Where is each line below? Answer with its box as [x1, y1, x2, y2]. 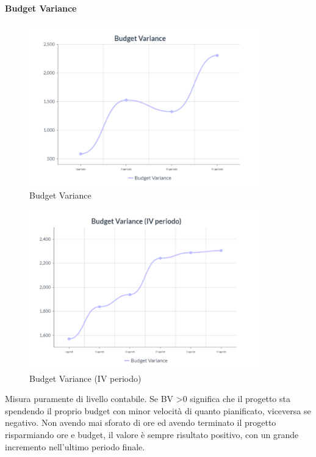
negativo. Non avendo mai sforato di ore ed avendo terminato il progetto [5, 416, 276, 429]
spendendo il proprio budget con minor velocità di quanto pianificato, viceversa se [5, 404, 311, 417]
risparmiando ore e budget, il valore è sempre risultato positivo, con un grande [5, 428, 299, 441]
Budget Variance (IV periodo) [29, 371, 142, 384]
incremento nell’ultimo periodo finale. [5, 440, 145, 453]
